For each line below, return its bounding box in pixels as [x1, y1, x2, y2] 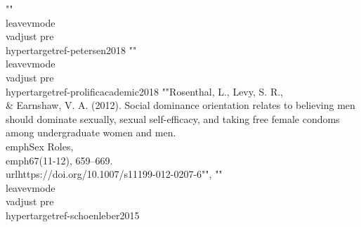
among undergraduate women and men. [6, 125, 176, 140]
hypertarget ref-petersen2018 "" [6, 42, 137, 57]
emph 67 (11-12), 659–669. [6, 153, 113, 167]
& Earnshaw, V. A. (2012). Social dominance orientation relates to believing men [6, 98, 355, 112]
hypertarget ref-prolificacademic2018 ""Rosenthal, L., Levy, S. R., [6, 84, 283, 98]
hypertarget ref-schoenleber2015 [6, 207, 140, 222]
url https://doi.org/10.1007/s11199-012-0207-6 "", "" [6, 167, 223, 181]
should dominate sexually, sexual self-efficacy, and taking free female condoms [6, 111, 340, 126]
